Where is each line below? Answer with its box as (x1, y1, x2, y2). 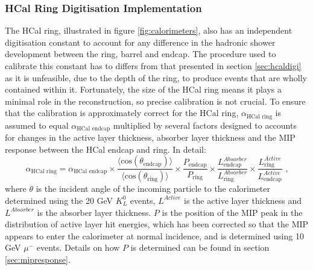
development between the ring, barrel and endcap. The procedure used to (5, 48, 276, 60)
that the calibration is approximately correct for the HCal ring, (5, 106, 239, 119)
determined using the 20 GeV (5, 194, 113, 206)
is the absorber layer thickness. (37, 206, 151, 218)
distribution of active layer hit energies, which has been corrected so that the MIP (5, 218, 309, 230)
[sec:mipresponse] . (5, 253, 71, 265)
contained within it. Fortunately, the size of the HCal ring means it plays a (5, 83, 282, 96)
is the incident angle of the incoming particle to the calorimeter (36, 182, 271, 195)
